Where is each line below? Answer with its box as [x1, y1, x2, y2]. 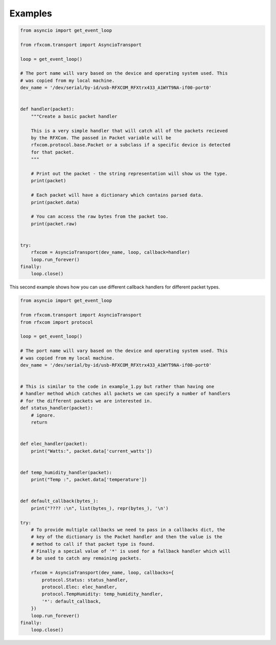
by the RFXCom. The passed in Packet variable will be [31, 135, 171, 141]
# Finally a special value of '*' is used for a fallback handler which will [31, 548, 231, 554]
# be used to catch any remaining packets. [31, 555, 142, 561]
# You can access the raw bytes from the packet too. [31, 214, 169, 219]
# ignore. [31, 412, 56, 418]
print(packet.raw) [31, 220, 77, 227]
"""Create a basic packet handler [31, 113, 118, 119]
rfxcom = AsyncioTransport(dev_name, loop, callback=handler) [31, 250, 190, 255]
